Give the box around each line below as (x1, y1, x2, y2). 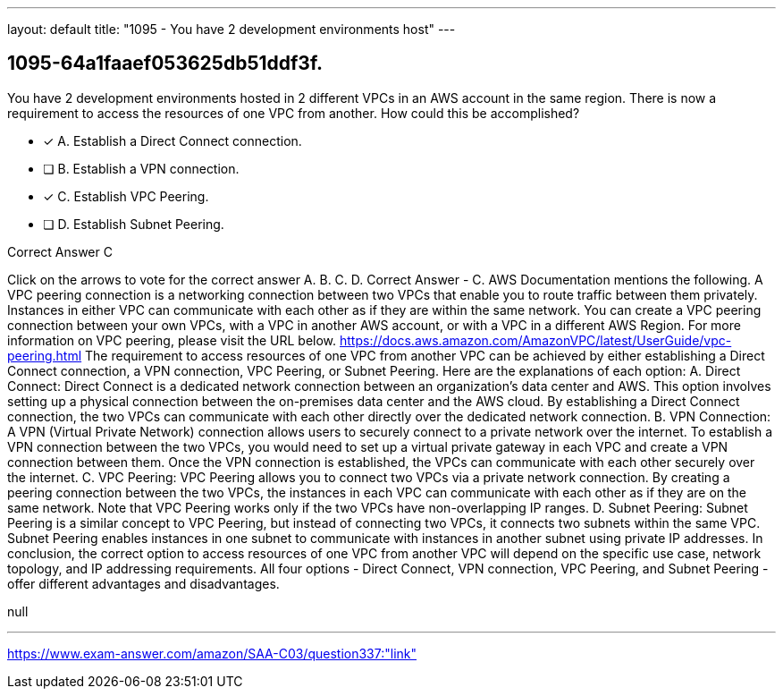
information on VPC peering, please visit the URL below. (7, 332, 337, 348)
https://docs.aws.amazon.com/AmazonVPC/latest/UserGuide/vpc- (339, 332, 732, 348)
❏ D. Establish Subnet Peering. (43, 216, 224, 232)
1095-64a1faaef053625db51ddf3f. (7, 52, 324, 75)
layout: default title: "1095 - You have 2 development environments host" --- (7, 21, 456, 37)
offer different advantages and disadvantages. (7, 575, 280, 591)
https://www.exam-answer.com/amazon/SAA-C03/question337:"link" (7, 645, 417, 661)
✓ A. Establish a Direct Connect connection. (43, 132, 302, 149)
